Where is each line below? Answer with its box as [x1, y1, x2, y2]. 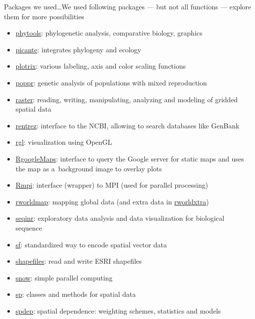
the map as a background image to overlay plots [15, 163, 162, 173]
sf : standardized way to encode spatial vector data [15, 239, 167, 249]
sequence [15, 222, 42, 233]
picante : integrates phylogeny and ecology [15, 44, 141, 54]
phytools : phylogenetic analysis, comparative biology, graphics [15, 28, 203, 38]
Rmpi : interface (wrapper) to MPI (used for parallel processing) [15, 180, 208, 190]
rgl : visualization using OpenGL [15, 137, 112, 147]
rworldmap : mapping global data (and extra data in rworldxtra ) [15, 196, 209, 206]
